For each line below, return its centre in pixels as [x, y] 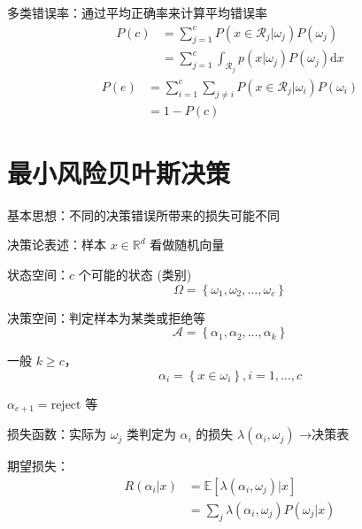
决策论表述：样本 [57, 245]
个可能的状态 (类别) [135, 275]
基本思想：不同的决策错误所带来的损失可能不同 [143, 215]
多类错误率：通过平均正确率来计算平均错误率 [137, 12]
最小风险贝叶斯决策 [119, 172]
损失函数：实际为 [57, 434]
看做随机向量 [187, 245]
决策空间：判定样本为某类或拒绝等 [106, 317]
